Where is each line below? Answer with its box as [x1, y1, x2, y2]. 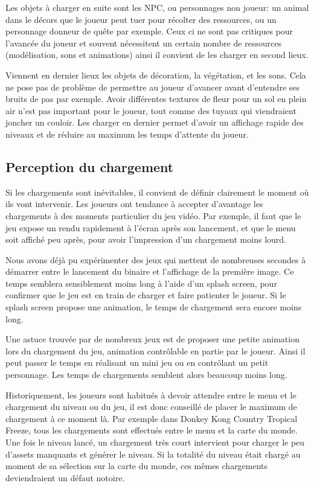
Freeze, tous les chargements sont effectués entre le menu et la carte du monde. [5, 424, 298, 436]
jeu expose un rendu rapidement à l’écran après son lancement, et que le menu [5, 221, 296, 234]
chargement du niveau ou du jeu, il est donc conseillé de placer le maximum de [5, 400, 297, 413]
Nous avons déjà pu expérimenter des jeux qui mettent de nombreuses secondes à [5, 253, 306, 266]
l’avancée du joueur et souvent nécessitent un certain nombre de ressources [5, 36, 282, 49]
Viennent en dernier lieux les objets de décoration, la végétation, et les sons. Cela [5, 68, 306, 81]
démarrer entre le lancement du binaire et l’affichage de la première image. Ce [5, 265, 294, 278]
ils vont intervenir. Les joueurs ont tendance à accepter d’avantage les [5, 197, 263, 210]
